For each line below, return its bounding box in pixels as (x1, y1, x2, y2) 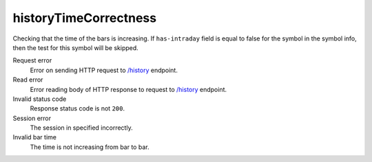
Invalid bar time (12, 133, 56, 141)
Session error (12, 114, 52, 122)
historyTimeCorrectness (12, 10, 157, 25)
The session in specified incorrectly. (30, 124, 134, 132)
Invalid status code (12, 95, 67, 103)
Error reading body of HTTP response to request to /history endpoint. (30, 85, 227, 93)
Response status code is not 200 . (30, 104, 125, 113)
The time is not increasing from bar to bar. (30, 143, 149, 151)
